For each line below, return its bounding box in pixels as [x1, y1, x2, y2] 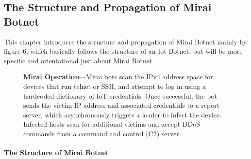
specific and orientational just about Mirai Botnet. [4, 55, 154, 65]
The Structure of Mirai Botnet [4, 147, 109, 158]
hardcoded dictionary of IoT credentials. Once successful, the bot [23, 90, 218, 101]
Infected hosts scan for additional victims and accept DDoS [23, 119, 200, 129]
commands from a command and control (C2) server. [23, 128, 181, 138]
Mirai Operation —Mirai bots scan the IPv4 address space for [23, 72, 213, 82]
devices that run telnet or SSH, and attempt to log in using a [23, 81, 206, 91]
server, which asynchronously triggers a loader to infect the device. [23, 109, 222, 119]
